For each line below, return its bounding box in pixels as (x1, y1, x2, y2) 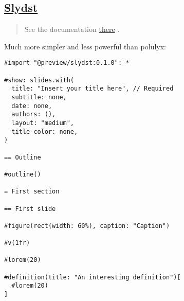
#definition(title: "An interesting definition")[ (4, 273, 181, 281)
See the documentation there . (24, 24, 120, 34)
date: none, (11, 102, 52, 110)
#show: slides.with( (4, 76, 75, 84)
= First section (4, 188, 60, 196)
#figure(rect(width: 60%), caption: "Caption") (4, 222, 170, 229)
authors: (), (11, 111, 56, 118)
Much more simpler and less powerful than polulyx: (4, 41, 166, 51)
